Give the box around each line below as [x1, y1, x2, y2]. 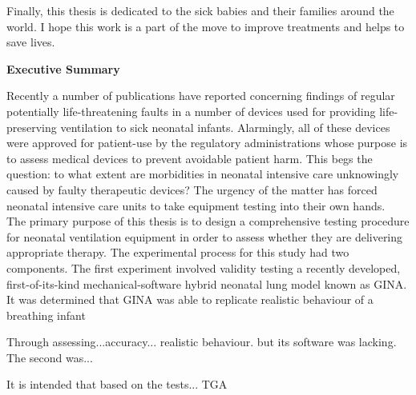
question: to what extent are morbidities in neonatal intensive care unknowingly [6, 166, 399, 182]
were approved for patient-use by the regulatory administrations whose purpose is [6, 134, 408, 151]
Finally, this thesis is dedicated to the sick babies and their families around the [6, 2, 394, 18]
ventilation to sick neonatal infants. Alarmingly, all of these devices [60, 118, 390, 135]
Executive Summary [6, 60, 120, 77]
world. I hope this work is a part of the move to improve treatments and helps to [6, 18, 405, 34]
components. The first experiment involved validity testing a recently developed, [6, 259, 401, 276]
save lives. [6, 34, 55, 50]
